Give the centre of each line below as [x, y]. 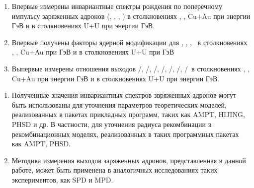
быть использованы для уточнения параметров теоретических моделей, [119, 104]
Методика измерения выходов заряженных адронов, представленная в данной [129, 160]
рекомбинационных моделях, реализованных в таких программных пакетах [125, 134]
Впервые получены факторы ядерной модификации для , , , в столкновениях [129, 42]
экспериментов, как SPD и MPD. [62, 179]
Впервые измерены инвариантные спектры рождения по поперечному [117, 6]
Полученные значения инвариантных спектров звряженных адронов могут [124, 95]
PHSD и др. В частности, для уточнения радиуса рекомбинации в [112, 124]
